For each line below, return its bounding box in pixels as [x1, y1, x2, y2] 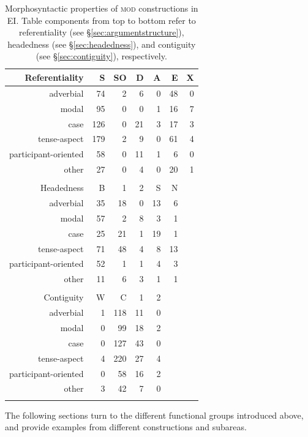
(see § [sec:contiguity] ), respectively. [36, 50, 167, 62]
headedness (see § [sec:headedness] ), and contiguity [7, 37, 196, 50]
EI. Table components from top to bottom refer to [7, 13, 196, 26]
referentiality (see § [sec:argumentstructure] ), [18, 26, 184, 39]
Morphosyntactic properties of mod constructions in [5, 2, 198, 14]
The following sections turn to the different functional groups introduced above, [5, 408, 304, 421]
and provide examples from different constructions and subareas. [5, 420, 247, 433]
